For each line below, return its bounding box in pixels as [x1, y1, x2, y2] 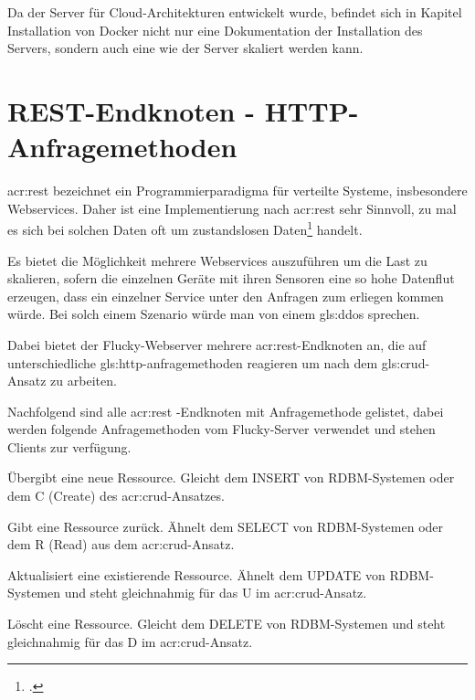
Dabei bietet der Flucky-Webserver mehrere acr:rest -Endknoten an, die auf [7, 334, 427, 354]
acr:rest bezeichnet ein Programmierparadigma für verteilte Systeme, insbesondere [7, 181, 468, 200]
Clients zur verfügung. [7, 437, 132, 456]
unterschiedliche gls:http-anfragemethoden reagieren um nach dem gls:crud [7, 353, 426, 372]
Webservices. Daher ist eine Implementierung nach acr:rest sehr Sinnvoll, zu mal [7, 198, 457, 217]
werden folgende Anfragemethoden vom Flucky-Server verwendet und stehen [7, 419, 436, 439]
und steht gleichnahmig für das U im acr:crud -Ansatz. [64, 583, 367, 602]
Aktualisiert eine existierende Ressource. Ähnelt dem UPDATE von [7, 565, 385, 584]
